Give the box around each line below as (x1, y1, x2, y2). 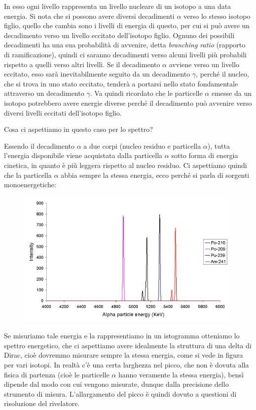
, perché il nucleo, (196, 69, 249, 79)
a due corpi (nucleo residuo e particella (83, 140, 201, 151)
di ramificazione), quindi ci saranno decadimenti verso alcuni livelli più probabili (4, 49, 247, 59)
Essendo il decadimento (4, 140, 75, 151)
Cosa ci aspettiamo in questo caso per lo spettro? (4, 124, 153, 134)
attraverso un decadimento (4, 88, 84, 98)
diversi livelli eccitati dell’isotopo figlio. (4, 107, 122, 118)
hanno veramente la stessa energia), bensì (118, 369, 244, 379)
